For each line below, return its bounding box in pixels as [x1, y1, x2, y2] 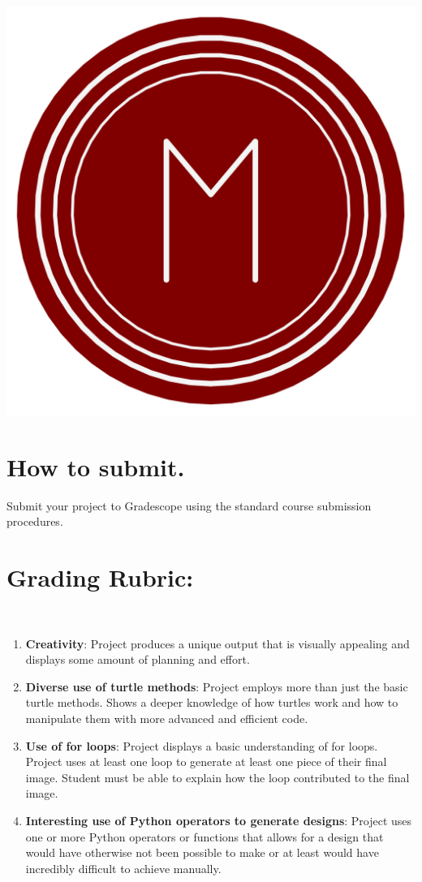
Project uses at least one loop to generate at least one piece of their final [25, 753, 387, 770]
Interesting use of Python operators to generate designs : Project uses [25, 811, 412, 828]
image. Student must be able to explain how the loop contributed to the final [25, 768, 410, 785]
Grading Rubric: [6, 561, 194, 594]
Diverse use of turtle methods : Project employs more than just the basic [25, 678, 408, 695]
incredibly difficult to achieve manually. [25, 859, 222, 876]
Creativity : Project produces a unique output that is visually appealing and [25, 635, 410, 652]
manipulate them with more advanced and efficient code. [25, 710, 308, 726]
